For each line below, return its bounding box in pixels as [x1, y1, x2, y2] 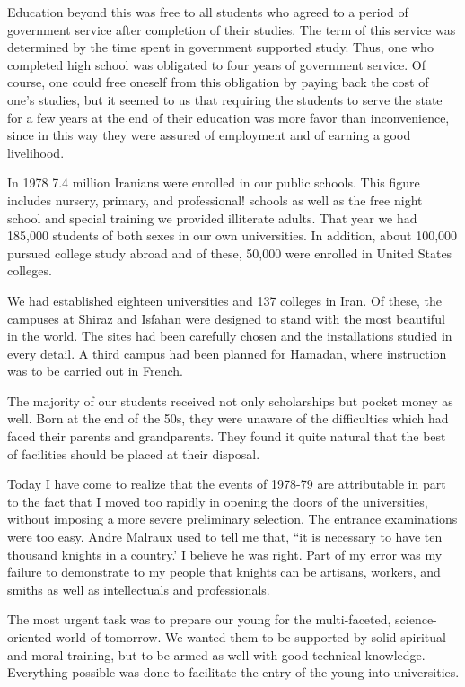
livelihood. [7, 143, 65, 161]
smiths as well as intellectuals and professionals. [7, 579, 270, 598]
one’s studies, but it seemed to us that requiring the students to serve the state [7, 90, 443, 109]
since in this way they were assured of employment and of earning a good [7, 126, 411, 144]
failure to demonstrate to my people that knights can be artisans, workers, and [7, 562, 441, 581]
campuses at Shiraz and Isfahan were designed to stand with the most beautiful [7, 309, 445, 327]
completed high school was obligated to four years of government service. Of [7, 55, 426, 74]
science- [395, 610, 437, 629]
